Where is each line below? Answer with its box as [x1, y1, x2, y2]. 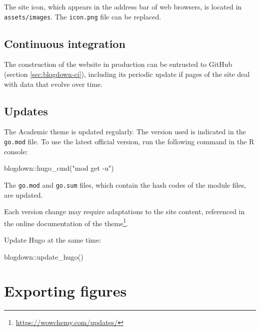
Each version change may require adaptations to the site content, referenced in [4, 206, 245, 217]
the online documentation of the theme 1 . [4, 216, 128, 228]
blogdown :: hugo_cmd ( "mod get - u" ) [4, 163, 114, 173]
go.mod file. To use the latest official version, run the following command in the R [4, 136, 254, 147]
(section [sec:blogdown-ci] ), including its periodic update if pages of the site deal [4, 69, 250, 79]
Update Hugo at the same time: [4, 234, 101, 245]
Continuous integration [4, 35, 125, 51]
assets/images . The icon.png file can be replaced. [4, 11, 161, 21]
